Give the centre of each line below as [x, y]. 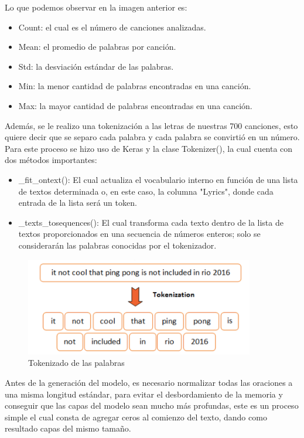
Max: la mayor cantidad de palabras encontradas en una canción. [135, 105]
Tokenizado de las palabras [76, 363]
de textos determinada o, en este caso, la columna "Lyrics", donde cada [146, 191]
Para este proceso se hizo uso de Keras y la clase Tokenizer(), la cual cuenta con [149, 148]
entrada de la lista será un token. [78, 203]
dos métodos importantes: [51, 160]
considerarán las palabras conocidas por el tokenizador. [117, 245]
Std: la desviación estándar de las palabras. [96, 66]
